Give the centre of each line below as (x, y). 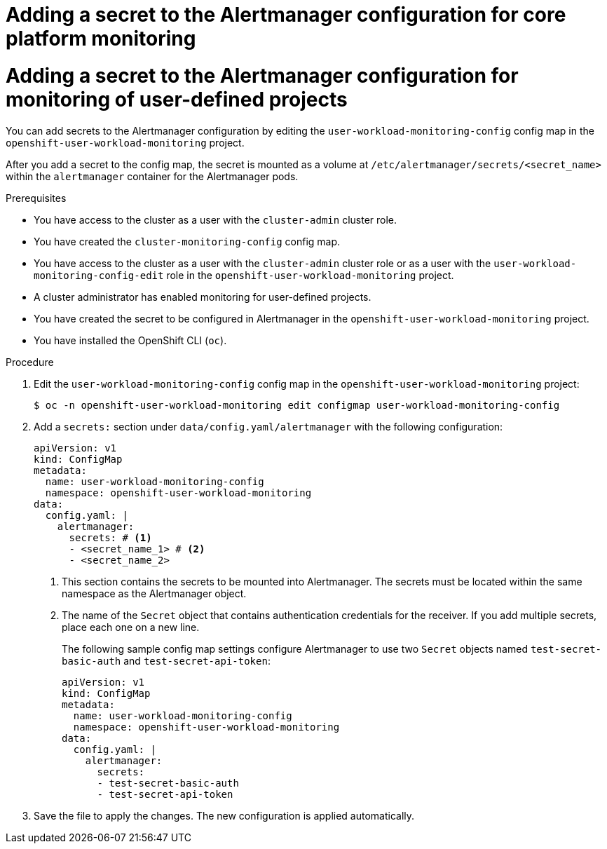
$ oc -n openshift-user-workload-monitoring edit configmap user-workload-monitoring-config (297, 405)
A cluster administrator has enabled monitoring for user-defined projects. (203, 297)
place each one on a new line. (131, 627)
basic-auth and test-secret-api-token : (166, 660)
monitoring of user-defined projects (177, 99)
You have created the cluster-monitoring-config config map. (187, 241)
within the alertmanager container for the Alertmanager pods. (152, 176)
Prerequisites (36, 198)
